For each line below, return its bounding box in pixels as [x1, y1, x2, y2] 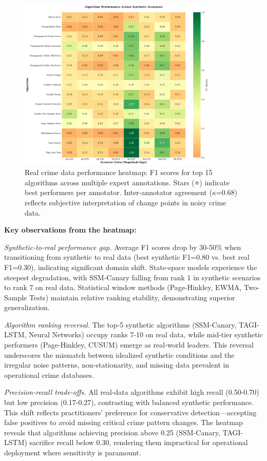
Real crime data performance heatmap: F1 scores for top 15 [25, 167, 213, 178]
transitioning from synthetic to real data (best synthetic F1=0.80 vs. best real [4, 252, 250, 262]
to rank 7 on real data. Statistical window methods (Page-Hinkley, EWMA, [4, 282, 242, 293]
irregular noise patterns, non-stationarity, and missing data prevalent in [4, 359, 230, 370]
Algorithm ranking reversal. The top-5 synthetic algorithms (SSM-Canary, [4, 319, 237, 330]
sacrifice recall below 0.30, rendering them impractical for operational [29, 437, 248, 448]
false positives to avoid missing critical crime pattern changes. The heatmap [4, 417, 243, 428]
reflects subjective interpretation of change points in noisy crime [25, 197, 226, 207]
